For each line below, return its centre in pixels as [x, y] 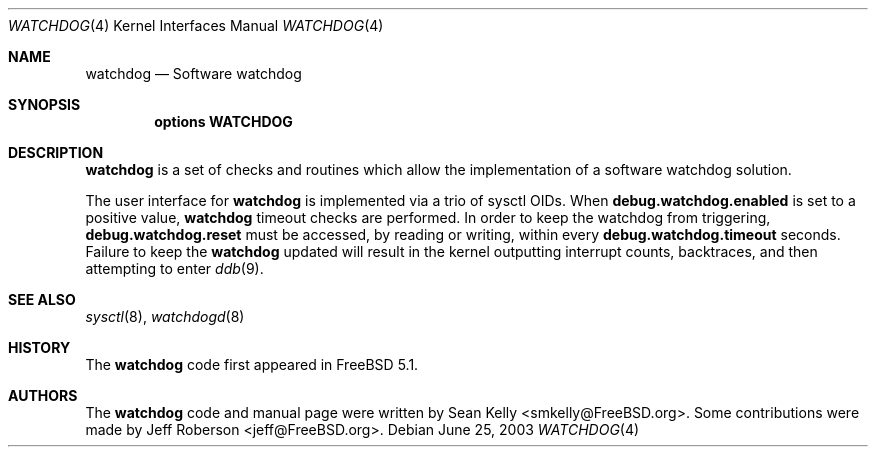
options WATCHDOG [223, 121]
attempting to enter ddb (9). [174, 268]
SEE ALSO [42, 299]
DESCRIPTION [56, 152]
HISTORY [39, 347]
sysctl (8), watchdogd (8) [165, 316]
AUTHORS [43, 395]
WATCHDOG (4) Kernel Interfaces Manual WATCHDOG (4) [196, 25]
